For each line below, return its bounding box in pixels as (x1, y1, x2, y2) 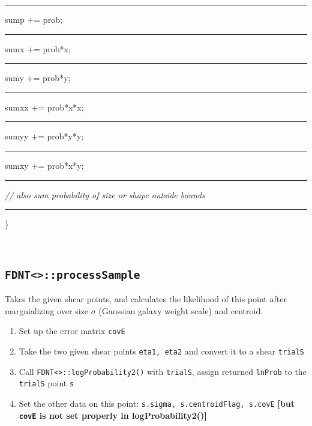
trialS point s (19, 377, 74, 389)
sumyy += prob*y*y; (5, 130, 84, 142)
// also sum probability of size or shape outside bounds (5, 188, 205, 201)
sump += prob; (5, 13, 62, 25)
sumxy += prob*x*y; (5, 159, 84, 171)
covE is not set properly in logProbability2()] (19, 409, 207, 421)
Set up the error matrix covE (19, 324, 125, 337)
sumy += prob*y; (5, 72, 71, 84)
